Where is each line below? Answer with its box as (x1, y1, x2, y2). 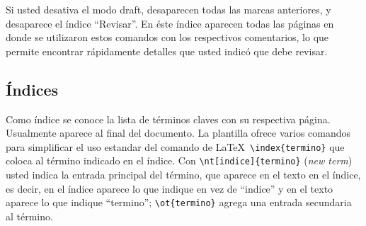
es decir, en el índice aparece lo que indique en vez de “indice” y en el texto (6, 181, 333, 196)
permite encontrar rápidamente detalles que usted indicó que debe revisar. (6, 43, 328, 58)
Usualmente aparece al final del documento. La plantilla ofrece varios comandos (6, 125, 351, 140)
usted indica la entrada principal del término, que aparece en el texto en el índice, (6, 167, 361, 182)
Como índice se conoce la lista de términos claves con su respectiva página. (6, 111, 331, 126)
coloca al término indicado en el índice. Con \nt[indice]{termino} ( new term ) (6, 153, 353, 168)
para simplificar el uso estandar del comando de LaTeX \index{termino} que (6, 139, 345, 154)
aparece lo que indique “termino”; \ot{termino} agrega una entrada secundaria (6, 195, 352, 210)
